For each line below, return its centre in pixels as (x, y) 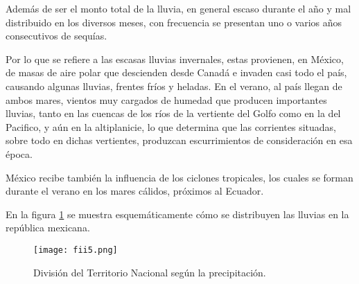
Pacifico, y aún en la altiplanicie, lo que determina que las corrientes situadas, (171, 126)
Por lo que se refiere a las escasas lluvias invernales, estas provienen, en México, (175, 59)
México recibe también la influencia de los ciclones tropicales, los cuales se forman (179, 177)
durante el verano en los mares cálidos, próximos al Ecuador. (135, 191)
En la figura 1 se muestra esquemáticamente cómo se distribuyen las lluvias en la (177, 214)
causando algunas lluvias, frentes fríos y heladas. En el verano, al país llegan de (174, 86)
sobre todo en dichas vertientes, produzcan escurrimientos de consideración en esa (179, 140)
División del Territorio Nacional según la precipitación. (150, 272)
